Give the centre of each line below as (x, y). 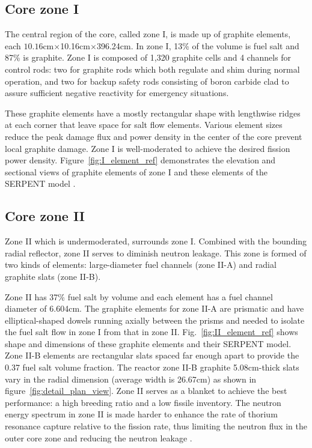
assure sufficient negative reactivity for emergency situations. (117, 93)
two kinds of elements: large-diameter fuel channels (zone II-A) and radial (141, 265)
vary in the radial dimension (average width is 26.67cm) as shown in (131, 379)
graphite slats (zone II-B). (53, 276)
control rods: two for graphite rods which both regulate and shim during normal (152, 69)
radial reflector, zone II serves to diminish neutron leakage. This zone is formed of (156, 253)
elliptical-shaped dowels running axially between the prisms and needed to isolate (155, 320)
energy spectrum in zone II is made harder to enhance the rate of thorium (141, 414)
